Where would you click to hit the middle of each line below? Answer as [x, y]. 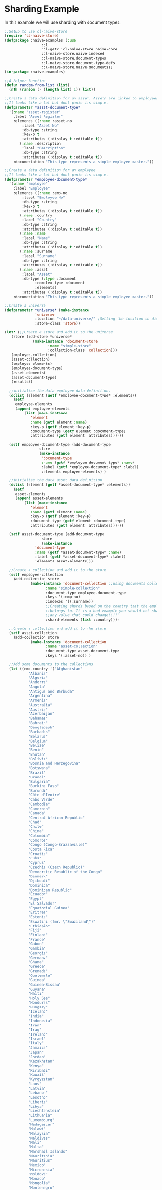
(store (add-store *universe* [41, 337]
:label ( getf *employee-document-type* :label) [90, 467]
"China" [36, 831]
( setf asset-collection [33, 633]
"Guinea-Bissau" [45, 984]
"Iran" [35, 1025]
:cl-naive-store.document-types [74, 58]
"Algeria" [38, 678]
